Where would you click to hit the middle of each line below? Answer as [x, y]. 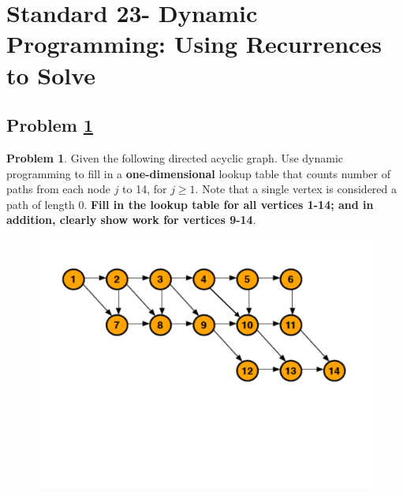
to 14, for [145, 189]
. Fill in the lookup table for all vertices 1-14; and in [229, 204]
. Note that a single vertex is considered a [296, 189]
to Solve [51, 75]
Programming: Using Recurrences [194, 44]
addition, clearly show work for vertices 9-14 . [131, 220]
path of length [41, 204]
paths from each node [58, 189]
